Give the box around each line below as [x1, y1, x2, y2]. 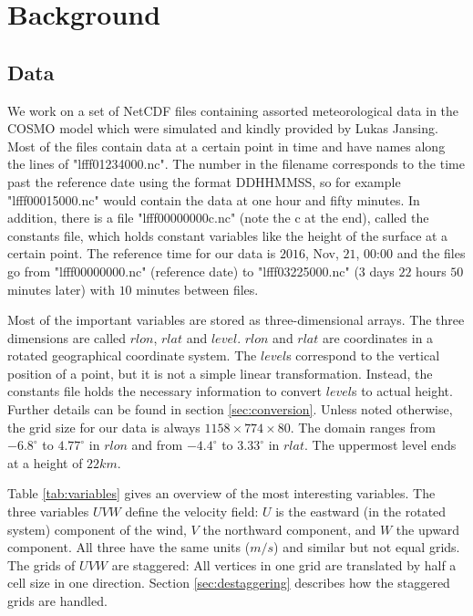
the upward [396, 519, 460, 538]
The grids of [7, 555, 76, 574]
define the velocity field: [125, 502, 259, 521]
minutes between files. [136, 279, 259, 298]
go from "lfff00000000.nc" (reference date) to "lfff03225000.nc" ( [7, 261, 359, 280]
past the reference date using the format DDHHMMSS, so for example [7, 172, 401, 191]
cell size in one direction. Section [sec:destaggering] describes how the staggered [7, 573, 450, 592]
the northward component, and [202, 519, 376, 538]
